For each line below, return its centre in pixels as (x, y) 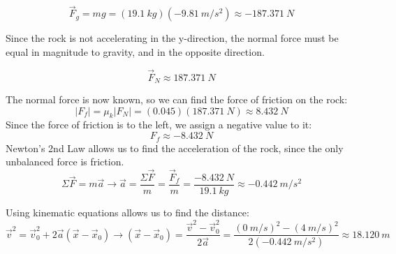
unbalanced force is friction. (65, 162)
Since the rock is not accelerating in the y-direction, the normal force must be (172, 38)
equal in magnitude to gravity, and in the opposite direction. (135, 51)
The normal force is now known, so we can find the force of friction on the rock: (177, 99)
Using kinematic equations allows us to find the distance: (127, 212)
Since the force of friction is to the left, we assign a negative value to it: (159, 125)
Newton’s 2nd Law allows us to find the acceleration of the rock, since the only (175, 148)
